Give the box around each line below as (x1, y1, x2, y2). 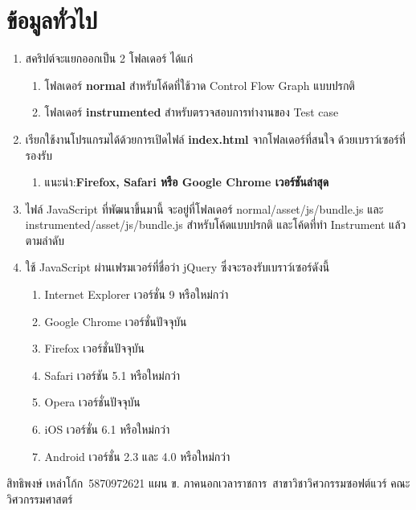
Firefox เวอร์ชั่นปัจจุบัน (44, 340, 145, 357)
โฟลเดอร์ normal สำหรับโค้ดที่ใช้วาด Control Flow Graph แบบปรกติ (44, 76, 355, 93)
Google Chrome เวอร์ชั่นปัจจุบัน (44, 312, 187, 329)
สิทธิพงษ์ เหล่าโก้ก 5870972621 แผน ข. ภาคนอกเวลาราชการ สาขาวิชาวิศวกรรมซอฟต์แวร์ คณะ (6, 475, 410, 492)
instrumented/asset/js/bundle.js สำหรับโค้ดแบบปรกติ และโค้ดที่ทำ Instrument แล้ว (25, 216, 406, 233)
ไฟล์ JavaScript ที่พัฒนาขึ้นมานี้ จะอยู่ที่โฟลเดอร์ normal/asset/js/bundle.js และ (25, 200, 384, 217)
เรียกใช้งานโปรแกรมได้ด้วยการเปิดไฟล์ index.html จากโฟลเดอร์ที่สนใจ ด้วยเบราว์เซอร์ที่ (25, 130, 406, 147)
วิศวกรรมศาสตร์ (6, 490, 73, 507)
